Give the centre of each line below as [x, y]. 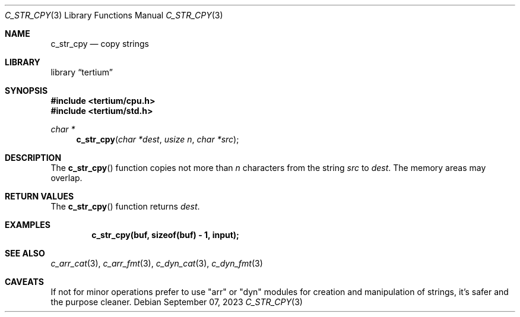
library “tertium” [82, 72]
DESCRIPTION [33, 158]
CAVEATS [24, 282]
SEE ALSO [25, 253]
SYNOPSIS [26, 91]
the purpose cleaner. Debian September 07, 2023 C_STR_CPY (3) [177, 302]
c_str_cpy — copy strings [100, 44]
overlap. [66, 178]
